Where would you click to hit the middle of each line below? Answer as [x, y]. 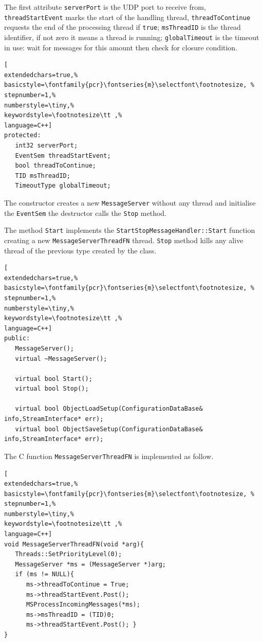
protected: [23, 135]
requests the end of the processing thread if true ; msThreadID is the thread [123, 27]
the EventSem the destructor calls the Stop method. [85, 213]
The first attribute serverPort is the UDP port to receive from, [105, 7]
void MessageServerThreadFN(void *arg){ [74, 544]
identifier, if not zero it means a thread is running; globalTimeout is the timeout [132, 37]
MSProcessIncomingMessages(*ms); [83, 605]
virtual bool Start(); [54, 379]
